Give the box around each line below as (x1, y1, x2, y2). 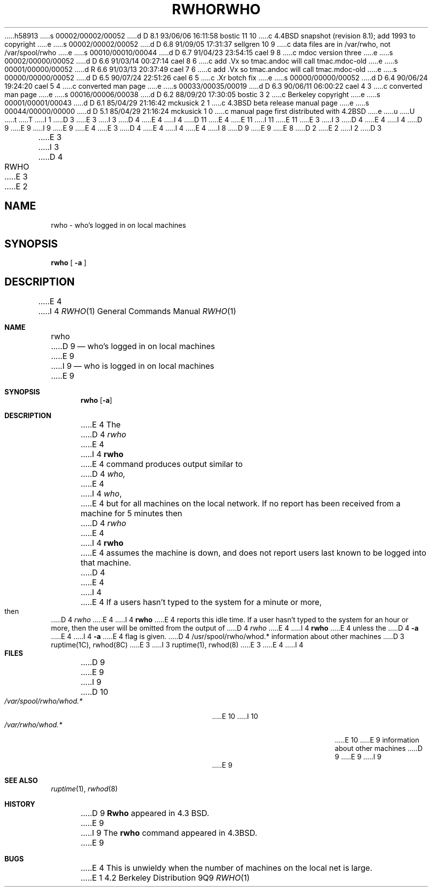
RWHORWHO (172, 1, 261, 18)
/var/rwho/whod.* (4, 720, 63, 729)
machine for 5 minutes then (80, 508, 182, 519)
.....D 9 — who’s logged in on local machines (51, 341, 215, 352)
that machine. (80, 558, 132, 568)
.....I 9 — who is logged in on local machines (51, 361, 214, 371)
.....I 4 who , (80, 489, 122, 499)
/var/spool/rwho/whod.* (4, 697, 83, 706)
